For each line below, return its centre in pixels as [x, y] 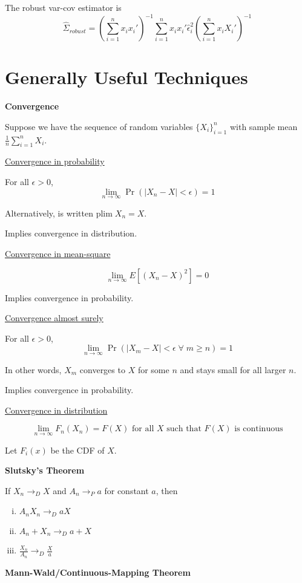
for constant [126, 490]
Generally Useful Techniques [126, 77]
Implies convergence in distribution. [71, 233]
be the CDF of [77, 450]
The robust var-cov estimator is [63, 7]
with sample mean [264, 126]
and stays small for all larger [233, 369]
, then [167, 490]
